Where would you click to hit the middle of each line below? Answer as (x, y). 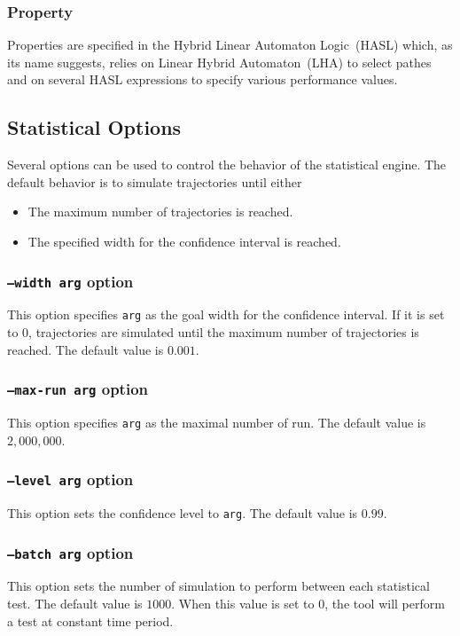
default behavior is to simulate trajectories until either (155, 181)
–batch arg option (70, 552)
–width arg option (70, 281)
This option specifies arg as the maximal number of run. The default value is (217, 422)
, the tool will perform (385, 604)
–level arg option (70, 479)
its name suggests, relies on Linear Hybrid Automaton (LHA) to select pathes (219, 62)
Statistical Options (94, 127)
